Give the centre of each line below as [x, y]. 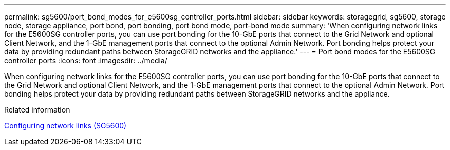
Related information [37, 110]
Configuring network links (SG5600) [65, 126]
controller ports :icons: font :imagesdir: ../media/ [86, 60]
